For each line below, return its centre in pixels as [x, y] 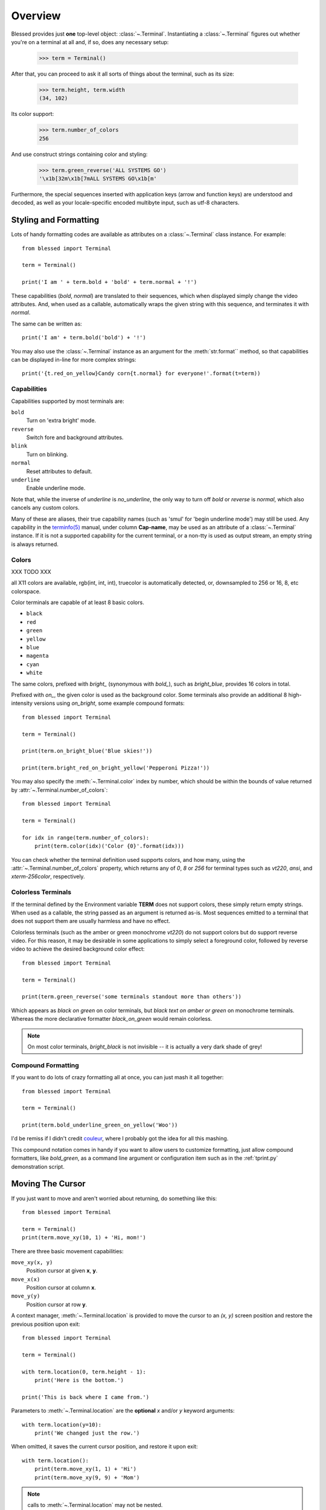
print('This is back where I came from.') [86, 1397]
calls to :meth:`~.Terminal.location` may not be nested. [95, 1505]
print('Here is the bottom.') [79, 1380]
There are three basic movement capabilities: [67, 1251]
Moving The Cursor [48, 1184]
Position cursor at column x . [61, 1288]
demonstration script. [38, 1166]
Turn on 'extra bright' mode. [61, 420]
